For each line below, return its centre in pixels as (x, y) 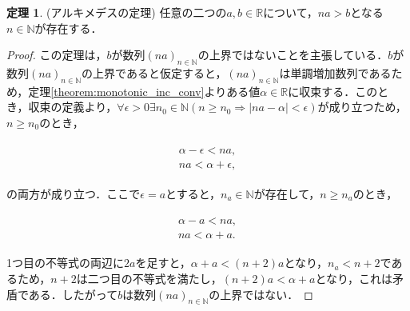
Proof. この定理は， (57, 55)
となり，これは (354, 278)
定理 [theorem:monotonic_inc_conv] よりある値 (144, 91)
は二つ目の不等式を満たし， (149, 278)
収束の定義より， (73, 107)
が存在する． (68, 28)
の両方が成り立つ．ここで (74, 193)
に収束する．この (333, 91)
